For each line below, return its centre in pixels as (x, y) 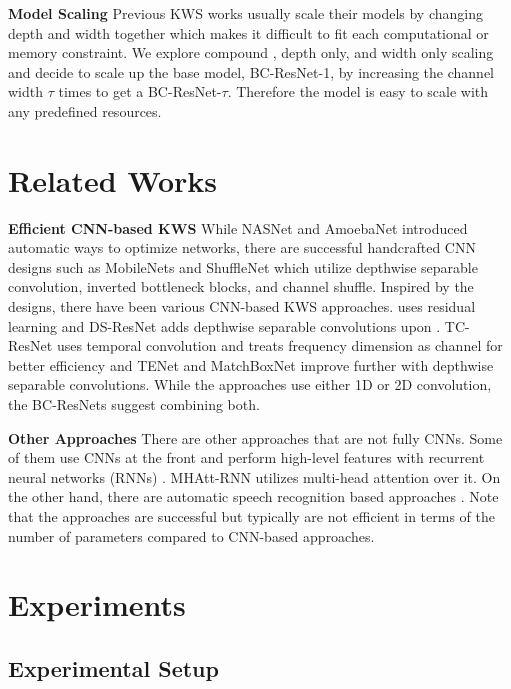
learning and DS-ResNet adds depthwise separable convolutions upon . (224, 325)
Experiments (97, 604)
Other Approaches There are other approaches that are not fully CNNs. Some (255, 437)
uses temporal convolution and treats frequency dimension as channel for (279, 345)
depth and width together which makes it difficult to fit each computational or (248, 32)
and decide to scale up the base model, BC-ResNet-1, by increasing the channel (251, 71)
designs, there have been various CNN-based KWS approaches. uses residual (242, 306)
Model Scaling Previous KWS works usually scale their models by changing (245, 13)
